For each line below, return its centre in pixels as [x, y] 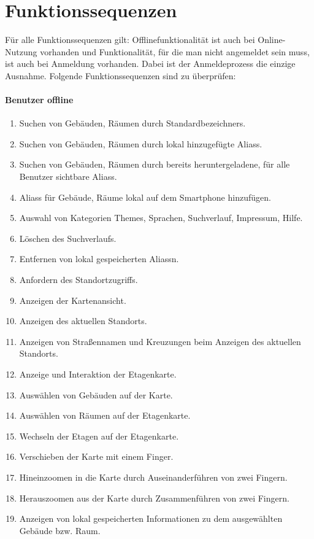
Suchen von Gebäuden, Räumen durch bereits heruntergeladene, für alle [155, 164]
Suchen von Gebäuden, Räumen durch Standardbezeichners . [132, 123]
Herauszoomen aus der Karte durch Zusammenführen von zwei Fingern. [154, 498]
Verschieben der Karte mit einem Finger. [96, 456]
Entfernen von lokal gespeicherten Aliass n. [99, 259]
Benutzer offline [39, 100]
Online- [272, 40]
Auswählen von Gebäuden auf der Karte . [96, 394]
